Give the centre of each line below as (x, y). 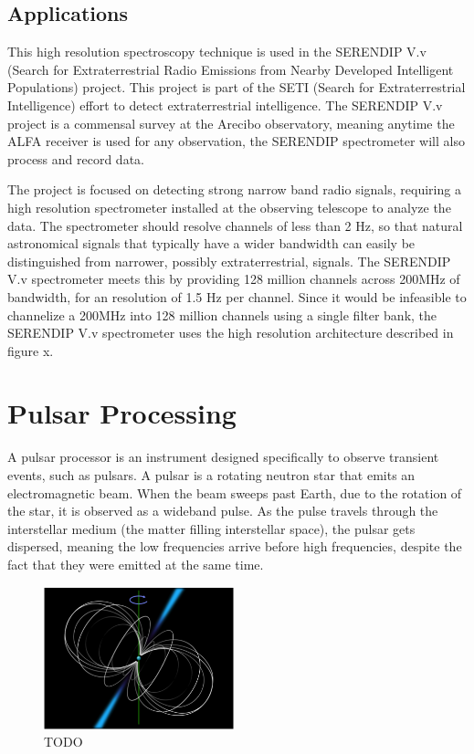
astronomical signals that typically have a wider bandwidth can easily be (211, 243)
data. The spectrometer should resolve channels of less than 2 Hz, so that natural (235, 225)
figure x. (31, 350)
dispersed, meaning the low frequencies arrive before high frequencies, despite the (235, 546)
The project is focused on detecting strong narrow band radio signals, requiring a (234, 189)
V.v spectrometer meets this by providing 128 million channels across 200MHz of (234, 279)
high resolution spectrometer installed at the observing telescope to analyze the (229, 207)
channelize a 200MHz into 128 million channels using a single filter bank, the (222, 314)
